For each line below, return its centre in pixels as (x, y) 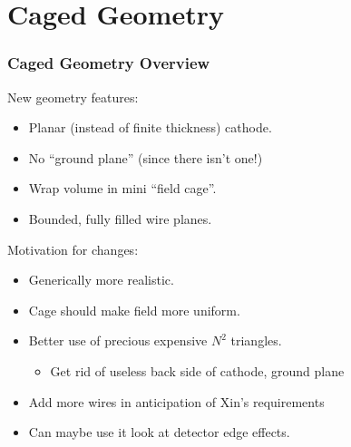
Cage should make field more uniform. (134, 310)
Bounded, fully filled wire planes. (120, 218)
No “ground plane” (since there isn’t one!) (146, 157)
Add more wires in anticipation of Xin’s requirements (176, 401)
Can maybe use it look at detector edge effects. (159, 432)
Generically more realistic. (101, 280)
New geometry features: (73, 97)
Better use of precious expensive (118, 340)
